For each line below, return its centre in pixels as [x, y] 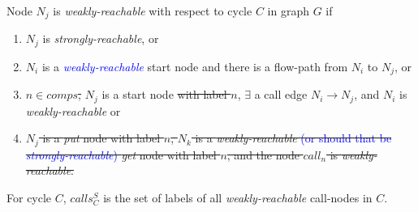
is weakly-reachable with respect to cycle [153, 11]
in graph [288, 11]
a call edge [281, 94]
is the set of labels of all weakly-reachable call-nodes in [238, 198]
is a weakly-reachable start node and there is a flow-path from [195, 66]
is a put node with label [101, 138]
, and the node [263, 154]
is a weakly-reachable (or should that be [293, 138]
